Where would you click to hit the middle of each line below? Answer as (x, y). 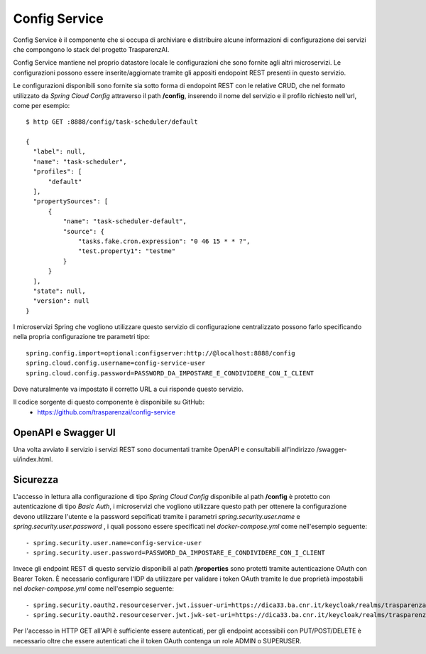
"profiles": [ (58, 172)
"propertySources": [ (71, 202)
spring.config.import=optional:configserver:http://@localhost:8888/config (160, 353)
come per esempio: (42, 105)
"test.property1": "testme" (127, 251)
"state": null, (59, 291)
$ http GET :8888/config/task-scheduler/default (112, 122)
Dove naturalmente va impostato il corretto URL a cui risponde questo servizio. (129, 389)
